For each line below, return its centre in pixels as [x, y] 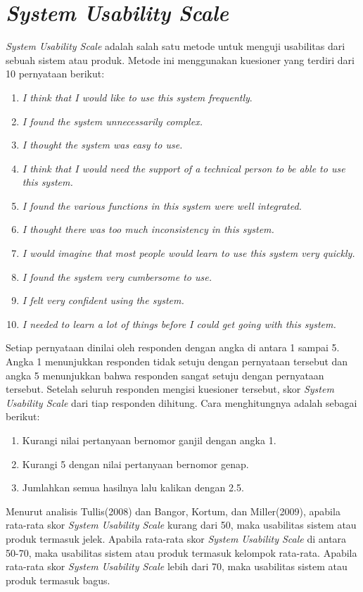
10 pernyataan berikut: [55, 74]
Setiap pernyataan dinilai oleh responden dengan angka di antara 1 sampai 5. [173, 347]
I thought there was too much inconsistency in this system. [148, 229]
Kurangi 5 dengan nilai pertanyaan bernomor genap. [135, 464]
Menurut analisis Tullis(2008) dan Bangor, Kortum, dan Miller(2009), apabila [173, 511]
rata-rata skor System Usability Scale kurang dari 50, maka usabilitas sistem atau [181, 525]
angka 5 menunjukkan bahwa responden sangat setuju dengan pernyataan [165, 375]
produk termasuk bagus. [58, 580]
